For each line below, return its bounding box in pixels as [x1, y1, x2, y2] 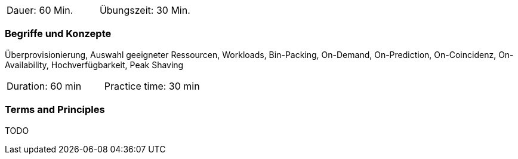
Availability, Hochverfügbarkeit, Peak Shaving [5, 59, 184, 70]
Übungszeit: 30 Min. [99, 4, 190, 16]
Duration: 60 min [7, 79, 82, 92]
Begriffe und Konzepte [5, 27, 112, 40]
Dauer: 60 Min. [7, 4, 73, 16]
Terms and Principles [5, 103, 105, 116]
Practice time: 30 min [104, 79, 200, 92]
